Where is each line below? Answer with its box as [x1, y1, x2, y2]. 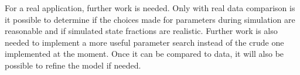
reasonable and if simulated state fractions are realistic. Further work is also [5, 25, 278, 37]
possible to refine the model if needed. [5, 59, 141, 71]
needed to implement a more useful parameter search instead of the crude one [5, 36, 284, 48]
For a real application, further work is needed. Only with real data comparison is [5, 2, 295, 13]
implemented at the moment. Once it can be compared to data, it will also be [5, 47, 284, 60]
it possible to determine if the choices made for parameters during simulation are [5, 13, 295, 25]
